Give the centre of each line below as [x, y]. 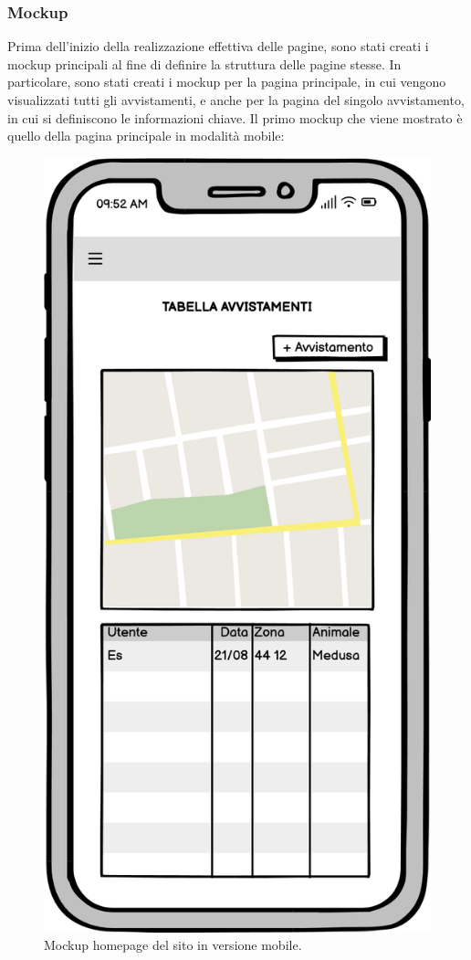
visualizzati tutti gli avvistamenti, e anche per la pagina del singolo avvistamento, [236, 100]
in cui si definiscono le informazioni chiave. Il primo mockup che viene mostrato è [235, 117]
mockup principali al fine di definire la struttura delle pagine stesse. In [204, 63]
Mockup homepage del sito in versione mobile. [173, 945]
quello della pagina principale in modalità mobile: [146, 136]
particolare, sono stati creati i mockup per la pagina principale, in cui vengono [227, 82]
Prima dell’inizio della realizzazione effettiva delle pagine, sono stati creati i [218, 46]
